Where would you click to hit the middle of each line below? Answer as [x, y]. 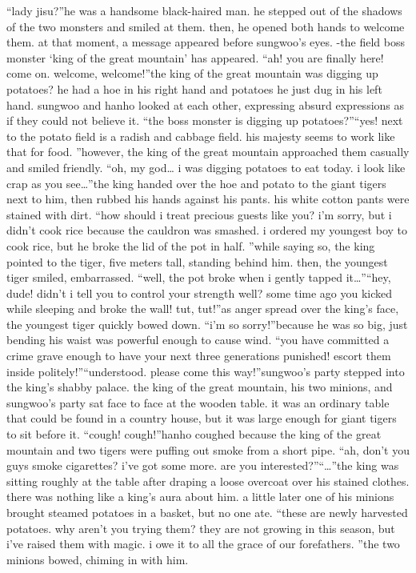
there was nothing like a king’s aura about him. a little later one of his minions [200, 497]
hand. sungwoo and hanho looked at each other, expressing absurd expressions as [206, 104]
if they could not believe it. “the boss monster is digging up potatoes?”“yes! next [205, 120]
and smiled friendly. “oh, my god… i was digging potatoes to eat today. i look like [206, 167]
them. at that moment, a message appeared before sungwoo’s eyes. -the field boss [206, 42]
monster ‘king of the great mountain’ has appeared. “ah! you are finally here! [195, 57]
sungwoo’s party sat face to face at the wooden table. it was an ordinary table [198, 402]
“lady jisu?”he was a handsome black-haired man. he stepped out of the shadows [204, 10]
